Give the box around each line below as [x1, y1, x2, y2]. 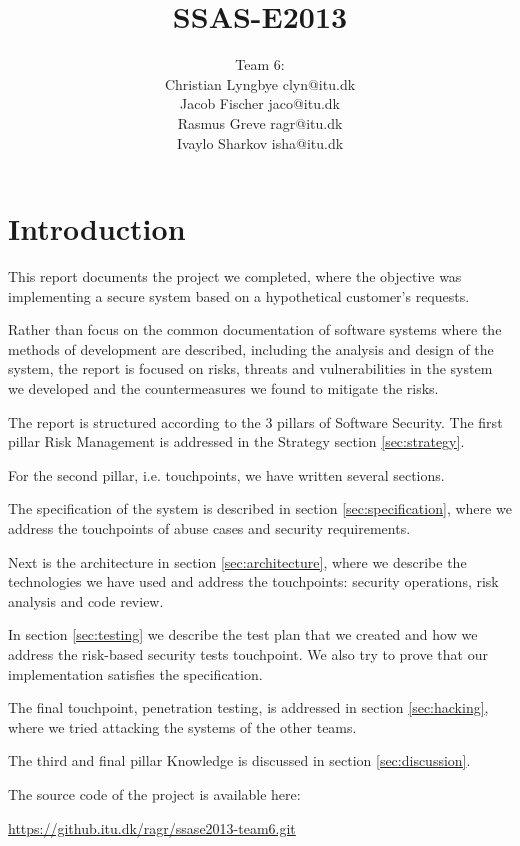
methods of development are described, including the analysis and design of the [8, 338, 494, 359]
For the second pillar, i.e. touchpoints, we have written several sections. [8, 464, 445, 485]
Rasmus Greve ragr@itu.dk [177, 112, 343, 133]
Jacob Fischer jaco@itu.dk [180, 93, 340, 114]
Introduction [8, 208, 186, 249]
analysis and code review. [8, 590, 164, 611]
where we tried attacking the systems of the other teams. [8, 716, 357, 737]
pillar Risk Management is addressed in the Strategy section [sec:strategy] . [8, 431, 465, 452]
